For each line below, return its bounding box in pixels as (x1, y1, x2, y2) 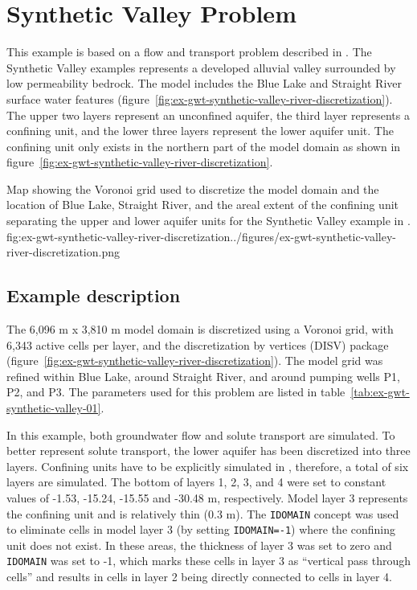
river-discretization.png (6, 244, 120, 260)
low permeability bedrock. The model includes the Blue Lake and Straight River (6, 75, 402, 92)
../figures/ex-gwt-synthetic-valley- (230, 227, 397, 244)
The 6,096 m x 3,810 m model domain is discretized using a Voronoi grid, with (6, 321, 394, 338)
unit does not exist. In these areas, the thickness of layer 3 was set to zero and (6, 536, 392, 553)
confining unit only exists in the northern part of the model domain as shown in (6, 137, 401, 154)
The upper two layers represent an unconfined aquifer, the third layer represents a (6, 106, 410, 123)
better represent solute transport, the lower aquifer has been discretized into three (6, 442, 411, 459)
